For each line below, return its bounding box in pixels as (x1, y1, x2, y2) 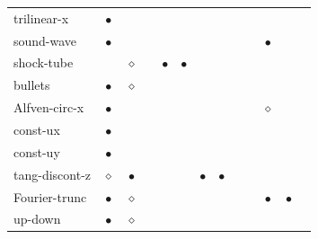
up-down (13, 209, 61, 228)
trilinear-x (13, 8, 69, 27)
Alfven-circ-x (13, 98, 84, 117)
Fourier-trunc (13, 187, 87, 206)
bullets (13, 75, 50, 94)
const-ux (13, 119, 60, 138)
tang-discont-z (13, 164, 92, 183)
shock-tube (13, 53, 74, 72)
